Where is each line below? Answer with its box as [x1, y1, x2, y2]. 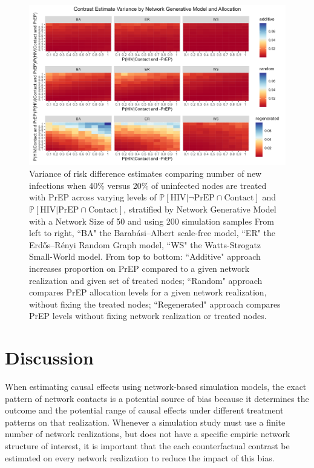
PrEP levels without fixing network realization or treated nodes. [29, 309, 267, 322]
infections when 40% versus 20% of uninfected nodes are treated [29, 179, 267, 191]
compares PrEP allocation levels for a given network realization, [29, 286, 267, 298]
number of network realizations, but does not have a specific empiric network [5, 427, 290, 440]
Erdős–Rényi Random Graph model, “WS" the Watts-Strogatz [29, 238, 261, 251]
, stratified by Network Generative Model [123, 202, 276, 215]
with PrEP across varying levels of [29, 191, 157, 203]
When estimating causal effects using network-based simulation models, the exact [5, 380, 307, 393]
